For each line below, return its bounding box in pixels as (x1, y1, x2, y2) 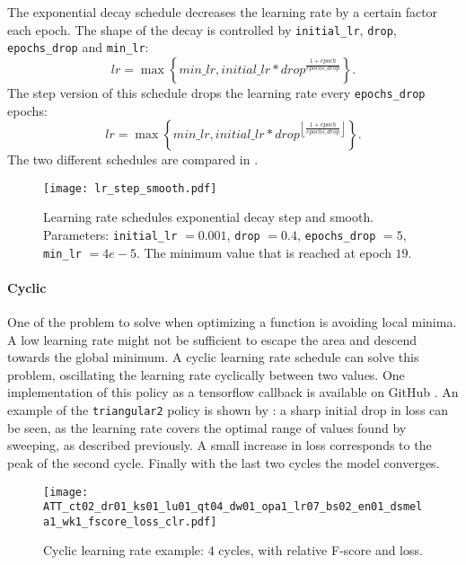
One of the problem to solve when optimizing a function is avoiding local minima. (7, 313, 457, 331)
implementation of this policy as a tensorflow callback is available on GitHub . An (7, 383, 459, 402)
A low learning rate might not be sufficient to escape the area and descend (7, 330, 418, 349)
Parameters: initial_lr (43, 225, 178, 243)
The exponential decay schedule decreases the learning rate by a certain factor (7, 3, 438, 21)
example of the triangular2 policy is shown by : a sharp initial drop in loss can (7, 401, 449, 419)
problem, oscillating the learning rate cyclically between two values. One (7, 365, 405, 384)
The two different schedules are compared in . (7, 150, 259, 169)
